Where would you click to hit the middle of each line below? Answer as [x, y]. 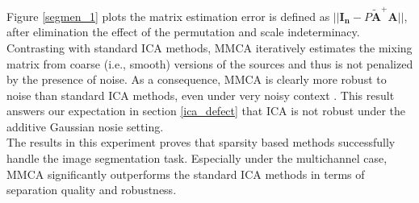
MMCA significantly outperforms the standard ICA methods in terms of [186, 174]
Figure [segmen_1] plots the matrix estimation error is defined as [168, 16]
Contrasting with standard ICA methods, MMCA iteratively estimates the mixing [209, 47]
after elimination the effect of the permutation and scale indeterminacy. [183, 32]
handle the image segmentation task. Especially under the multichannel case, [197, 158]
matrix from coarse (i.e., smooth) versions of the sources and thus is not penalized [210, 63]
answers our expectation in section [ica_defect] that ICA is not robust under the [206, 111]
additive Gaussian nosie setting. [85, 126]
